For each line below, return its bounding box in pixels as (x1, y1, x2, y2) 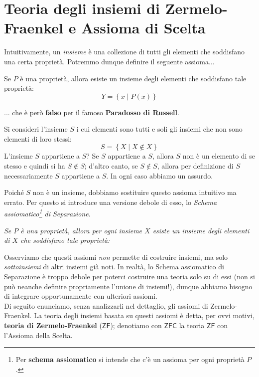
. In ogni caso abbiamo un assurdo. (106, 170, 213, 181)
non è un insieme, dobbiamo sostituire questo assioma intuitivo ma (32, 187, 237, 197)
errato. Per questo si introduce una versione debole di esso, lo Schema (4, 196, 217, 207)
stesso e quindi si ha (4, 161, 65, 171)
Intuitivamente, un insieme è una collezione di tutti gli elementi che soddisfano (4, 46, 245, 57)
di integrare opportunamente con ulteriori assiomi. (4, 291, 157, 301)
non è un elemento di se (182, 151, 255, 161)
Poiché (4, 187, 24, 197)
